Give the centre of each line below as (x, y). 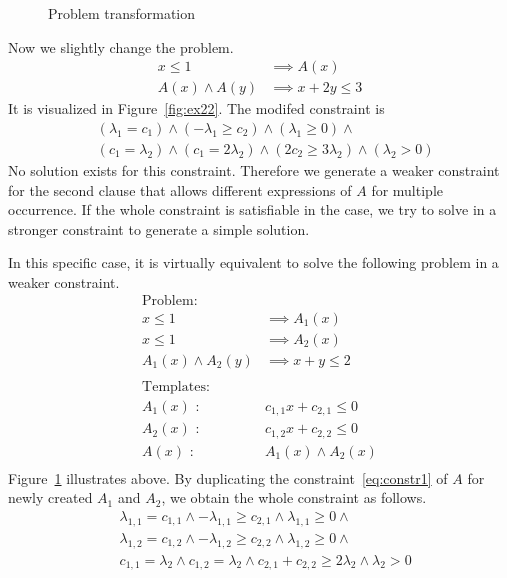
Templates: (176, 386)
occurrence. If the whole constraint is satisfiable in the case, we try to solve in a (252, 209)
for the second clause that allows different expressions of (180, 189)
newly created (50, 497)
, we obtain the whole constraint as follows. (294, 497)
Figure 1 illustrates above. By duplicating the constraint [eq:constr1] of (228, 477)
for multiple (407, 189)
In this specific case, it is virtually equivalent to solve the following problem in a (253, 262)
